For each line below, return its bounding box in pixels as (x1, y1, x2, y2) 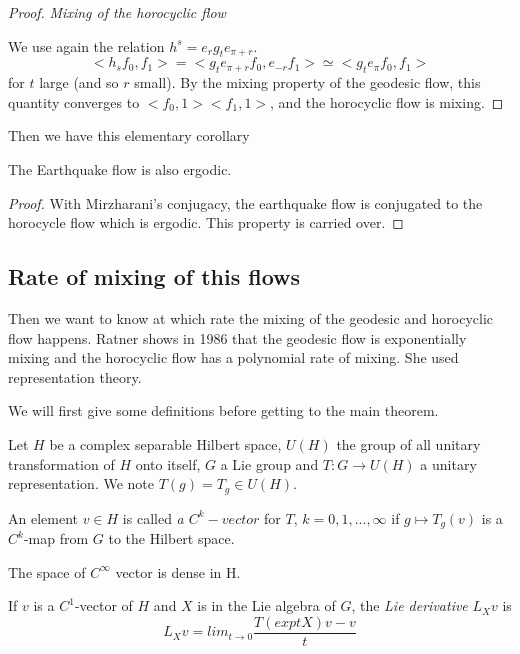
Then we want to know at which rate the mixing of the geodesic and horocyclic (8, 307, 494, 328)
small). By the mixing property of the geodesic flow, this (134, 72, 481, 93)
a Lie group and (220, 453, 319, 474)
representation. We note (8, 473, 154, 494)
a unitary (420, 453, 477, 474)
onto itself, (135, 453, 201, 474)
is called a (122, 507, 184, 528)
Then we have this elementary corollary (8, 125, 250, 146)
